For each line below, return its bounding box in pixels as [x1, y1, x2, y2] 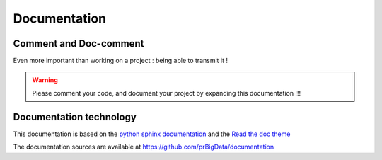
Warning [32, 76, 58, 84]
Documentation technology [13, 110, 137, 123]
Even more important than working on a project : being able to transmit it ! [13, 57, 228, 65]
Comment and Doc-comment [13, 38, 144, 50]
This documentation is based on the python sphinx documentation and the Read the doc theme [13, 130, 291, 138]
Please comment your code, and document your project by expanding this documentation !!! [32, 88, 301, 97]
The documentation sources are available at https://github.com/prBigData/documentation [13, 142, 274, 152]
